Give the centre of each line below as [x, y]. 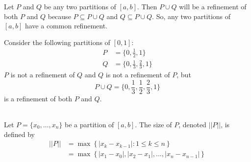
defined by [20, 134]
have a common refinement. [66, 26]
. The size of [153, 124]
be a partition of [89, 124]
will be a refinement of [213, 6]
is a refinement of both [38, 98]
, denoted [192, 124]
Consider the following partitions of [57, 42]
